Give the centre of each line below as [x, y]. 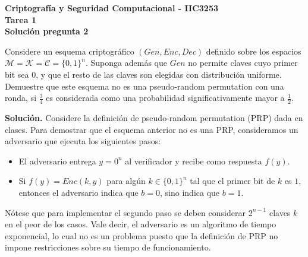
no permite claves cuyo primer [243, 63]
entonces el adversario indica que [78, 192]
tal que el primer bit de [232, 181]
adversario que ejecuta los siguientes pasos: [83, 141]
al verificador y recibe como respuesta [194, 161]
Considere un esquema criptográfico [70, 51]
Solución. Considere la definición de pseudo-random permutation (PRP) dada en [154, 117]
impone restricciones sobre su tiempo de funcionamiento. [108, 247]
